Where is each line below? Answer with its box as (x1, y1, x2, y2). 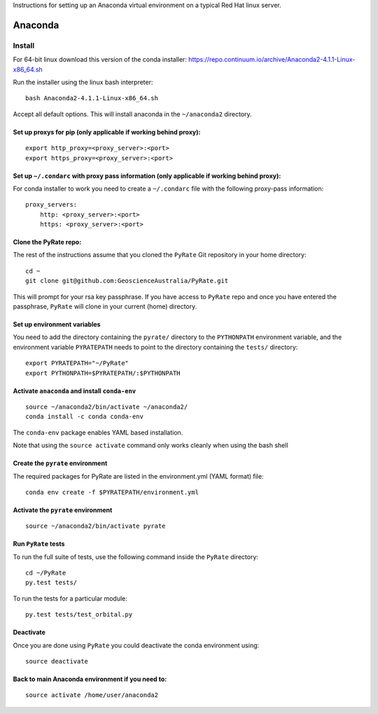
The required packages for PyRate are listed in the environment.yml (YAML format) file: (13, 472, 264, 480)
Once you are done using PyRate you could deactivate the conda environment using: (13, 641, 260, 650)
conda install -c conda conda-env (25, 413, 143, 420)
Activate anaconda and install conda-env (13, 386, 136, 395)
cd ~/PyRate (25, 569, 66, 577)
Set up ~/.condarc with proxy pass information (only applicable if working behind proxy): (13, 172, 281, 180)
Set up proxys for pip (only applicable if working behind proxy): (13, 128, 201, 136)
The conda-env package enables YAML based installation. (13, 428, 183, 437)
